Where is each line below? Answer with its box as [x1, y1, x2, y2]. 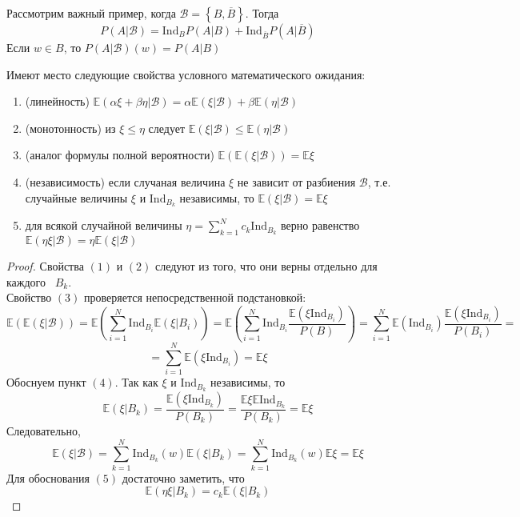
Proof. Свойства [6, 258, 84, 275]
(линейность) [25, 93, 90, 110]
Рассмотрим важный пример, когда [6, 5, 176, 21]
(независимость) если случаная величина [25, 173, 226, 190]
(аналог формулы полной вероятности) [25, 146, 214, 163]
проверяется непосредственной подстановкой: [83, 289, 306, 306]
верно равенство [281, 217, 360, 234]
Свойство [6, 289, 52, 306]
